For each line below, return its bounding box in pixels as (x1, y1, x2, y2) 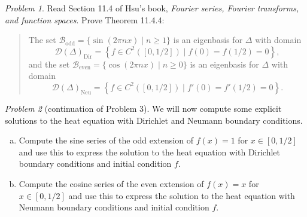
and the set (28, 57, 70, 70)
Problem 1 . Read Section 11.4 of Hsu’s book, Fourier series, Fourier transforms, (5, 2, 299, 14)
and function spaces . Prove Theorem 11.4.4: (5, 13, 165, 26)
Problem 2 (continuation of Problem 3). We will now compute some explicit (5, 102, 282, 114)
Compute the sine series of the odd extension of (19, 134, 194, 146)
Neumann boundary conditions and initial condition (19, 201, 209, 213)
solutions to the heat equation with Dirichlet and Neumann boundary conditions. (5, 114, 303, 126)
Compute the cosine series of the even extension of (19, 177, 204, 190)
